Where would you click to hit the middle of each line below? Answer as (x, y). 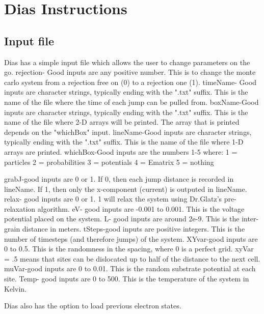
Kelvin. (15, 288)
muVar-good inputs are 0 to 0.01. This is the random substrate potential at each (130, 268)
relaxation (20, 208)
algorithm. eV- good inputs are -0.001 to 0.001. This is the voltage (141, 208)
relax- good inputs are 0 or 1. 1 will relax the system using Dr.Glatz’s (113, 199)
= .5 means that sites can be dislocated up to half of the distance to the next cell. (132, 258)
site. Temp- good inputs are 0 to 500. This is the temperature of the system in (127, 279)
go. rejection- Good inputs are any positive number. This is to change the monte (130, 72)
